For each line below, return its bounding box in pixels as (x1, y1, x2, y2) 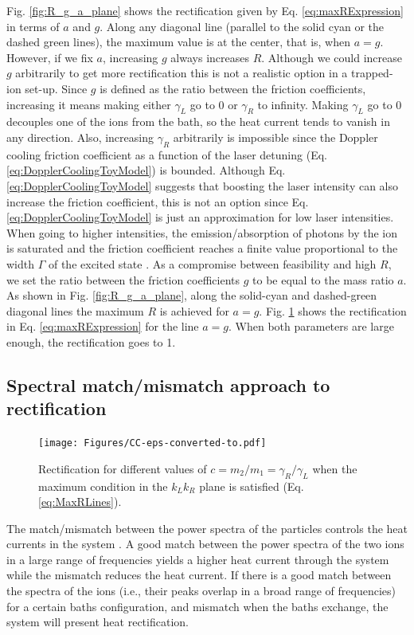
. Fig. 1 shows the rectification (259, 302, 407, 319)
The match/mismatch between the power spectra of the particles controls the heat (6, 519, 408, 536)
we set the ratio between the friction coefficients (6, 271, 240, 288)
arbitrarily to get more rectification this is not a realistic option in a (15, 65, 348, 81)
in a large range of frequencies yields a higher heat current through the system (6, 551, 389, 567)
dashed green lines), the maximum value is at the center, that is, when (6, 33, 351, 50)
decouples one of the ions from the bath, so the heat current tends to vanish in (6, 113, 390, 130)
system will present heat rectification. (6, 613, 189, 630)
